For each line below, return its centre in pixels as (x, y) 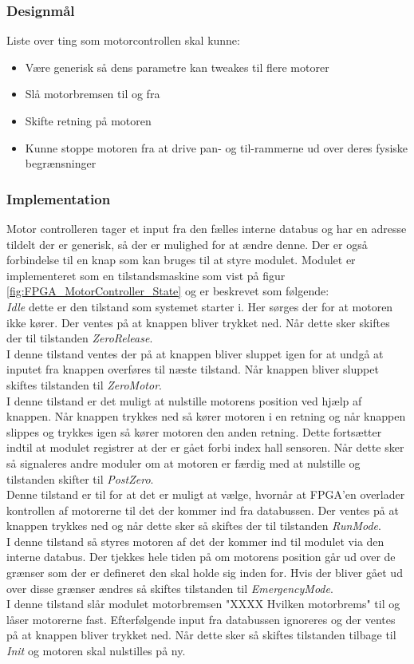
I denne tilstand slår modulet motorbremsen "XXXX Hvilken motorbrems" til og (203, 604)
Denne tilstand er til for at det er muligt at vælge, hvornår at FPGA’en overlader (206, 494)
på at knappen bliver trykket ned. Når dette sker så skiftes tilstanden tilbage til (201, 635)
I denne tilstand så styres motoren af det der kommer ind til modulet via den (195, 541)
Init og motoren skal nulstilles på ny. (96, 651)
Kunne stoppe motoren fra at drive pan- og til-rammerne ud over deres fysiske (217, 147)
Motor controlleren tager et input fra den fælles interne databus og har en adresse (207, 228)
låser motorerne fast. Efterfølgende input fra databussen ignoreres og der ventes (201, 619)
